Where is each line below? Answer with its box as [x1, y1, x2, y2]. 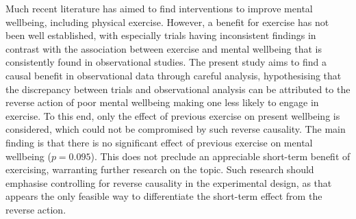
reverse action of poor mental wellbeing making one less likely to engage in [5, 95, 319, 109]
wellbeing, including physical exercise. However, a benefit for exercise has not [5, 14, 329, 29]
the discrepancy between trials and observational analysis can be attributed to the [5, 81, 351, 96]
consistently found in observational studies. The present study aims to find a [5, 55, 327, 69]
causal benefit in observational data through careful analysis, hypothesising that [5, 68, 342, 82]
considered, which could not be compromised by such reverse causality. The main [5, 122, 346, 136]
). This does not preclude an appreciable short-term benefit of [90, 149, 351, 163]
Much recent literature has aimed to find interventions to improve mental [5, 1, 313, 15]
